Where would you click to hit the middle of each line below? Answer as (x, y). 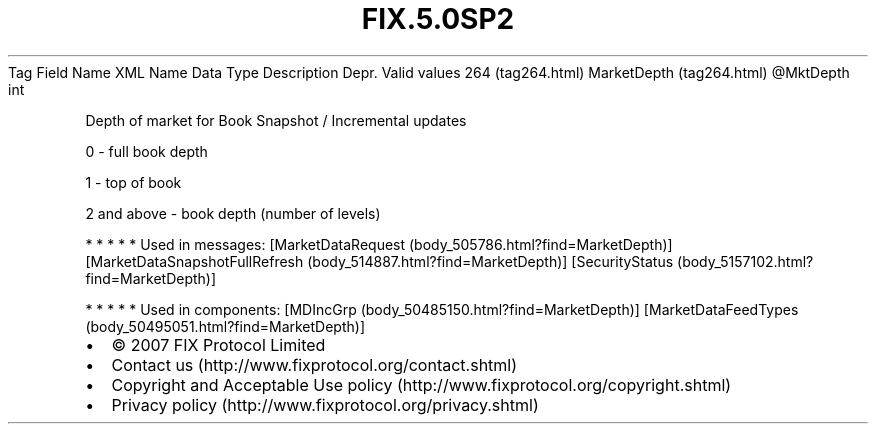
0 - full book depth (146, 151)
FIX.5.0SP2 (438, 19)
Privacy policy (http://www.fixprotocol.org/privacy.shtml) (325, 404)
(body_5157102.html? (745, 261)
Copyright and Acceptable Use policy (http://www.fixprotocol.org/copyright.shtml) (421, 384)
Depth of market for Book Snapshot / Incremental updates (276, 120)
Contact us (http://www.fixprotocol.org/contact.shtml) (314, 364)
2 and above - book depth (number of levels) (233, 213)
